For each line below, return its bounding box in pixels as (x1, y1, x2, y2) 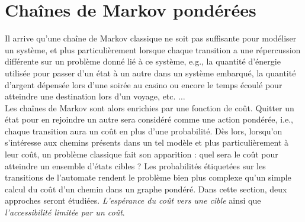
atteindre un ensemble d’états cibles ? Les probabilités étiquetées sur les (5, 159, 266, 172)
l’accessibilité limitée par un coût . (5, 206, 125, 218)
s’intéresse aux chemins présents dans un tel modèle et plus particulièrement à (5, 136, 289, 149)
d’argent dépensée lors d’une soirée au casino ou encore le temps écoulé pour (5, 78, 282, 91)
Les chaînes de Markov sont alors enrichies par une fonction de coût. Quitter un (5, 101, 294, 114)
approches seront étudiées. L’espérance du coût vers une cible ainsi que (5, 194, 261, 207)
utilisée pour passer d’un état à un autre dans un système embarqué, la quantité (5, 66, 296, 79)
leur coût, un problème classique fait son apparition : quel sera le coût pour (5, 148, 278, 160)
